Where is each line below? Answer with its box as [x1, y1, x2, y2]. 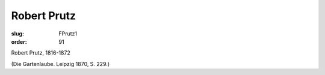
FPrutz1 [58, 30, 78, 37]
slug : [11, 30, 24, 37]
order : [11, 38, 27, 45]
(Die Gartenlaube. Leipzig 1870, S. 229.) [11, 60, 110, 67]
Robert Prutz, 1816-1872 [11, 49, 70, 56]
